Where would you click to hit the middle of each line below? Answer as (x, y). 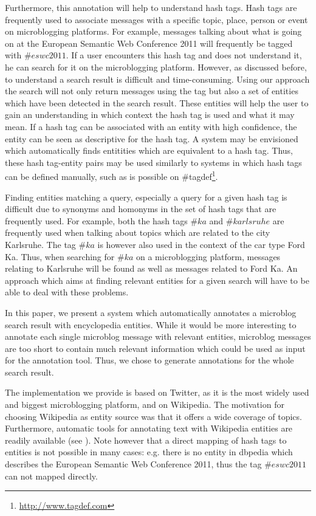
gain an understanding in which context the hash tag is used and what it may (150, 115)
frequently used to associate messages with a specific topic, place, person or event (156, 19)
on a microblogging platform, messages (208, 256)
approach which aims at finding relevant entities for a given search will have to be (157, 280)
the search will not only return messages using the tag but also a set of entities (152, 91)
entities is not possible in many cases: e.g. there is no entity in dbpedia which (149, 452)
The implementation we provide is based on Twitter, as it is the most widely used (157, 392)
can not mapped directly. (51, 476)
